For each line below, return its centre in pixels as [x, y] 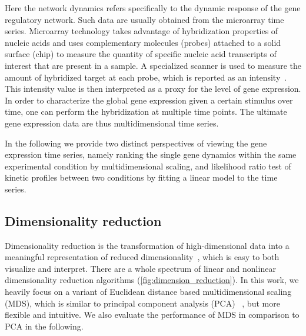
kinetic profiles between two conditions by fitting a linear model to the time [141, 177]
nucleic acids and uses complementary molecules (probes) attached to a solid [143, 42]
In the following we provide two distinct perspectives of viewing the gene [136, 143]
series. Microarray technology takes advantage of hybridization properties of [142, 31]
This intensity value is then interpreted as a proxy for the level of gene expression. [153, 89]
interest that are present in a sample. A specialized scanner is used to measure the [153, 65]
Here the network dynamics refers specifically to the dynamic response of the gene [153, 8]
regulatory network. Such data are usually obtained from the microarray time [144, 19]
